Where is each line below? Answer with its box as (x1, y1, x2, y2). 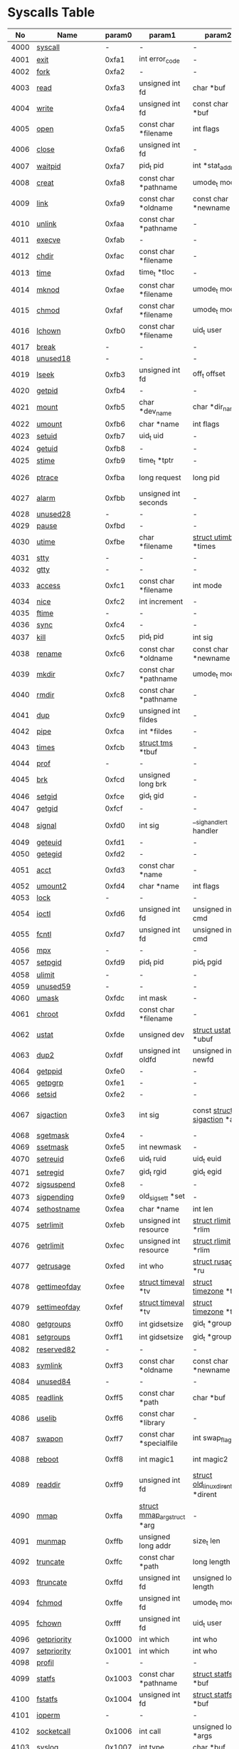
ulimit (36, 970, 55, 980)
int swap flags (192, 1433, 235, 1444)
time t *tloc (139, 267, 175, 278)
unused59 (36, 981, 71, 991)
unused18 (36, 353, 71, 363)
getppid (36, 1066, 63, 1076)
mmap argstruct (139, 1510, 186, 1521)
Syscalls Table (7, 4, 95, 21)
